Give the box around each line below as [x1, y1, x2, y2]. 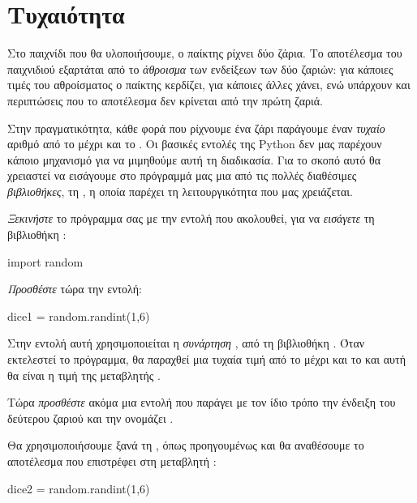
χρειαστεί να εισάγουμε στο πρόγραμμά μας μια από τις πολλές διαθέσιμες [7, 167, 357, 184]
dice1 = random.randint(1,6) [7, 307, 150, 324]
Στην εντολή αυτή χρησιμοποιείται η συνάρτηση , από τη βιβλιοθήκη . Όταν [7, 335, 365, 352]
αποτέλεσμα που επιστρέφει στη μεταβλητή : [7, 453, 217, 469]
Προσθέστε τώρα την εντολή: [7, 280, 142, 297]
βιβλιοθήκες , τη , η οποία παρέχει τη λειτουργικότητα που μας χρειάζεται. [7, 182, 353, 199]
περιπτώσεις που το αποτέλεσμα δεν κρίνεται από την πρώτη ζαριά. [7, 92, 323, 109]
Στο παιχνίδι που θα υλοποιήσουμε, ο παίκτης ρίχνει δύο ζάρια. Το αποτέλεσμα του [7, 45, 402, 62]
